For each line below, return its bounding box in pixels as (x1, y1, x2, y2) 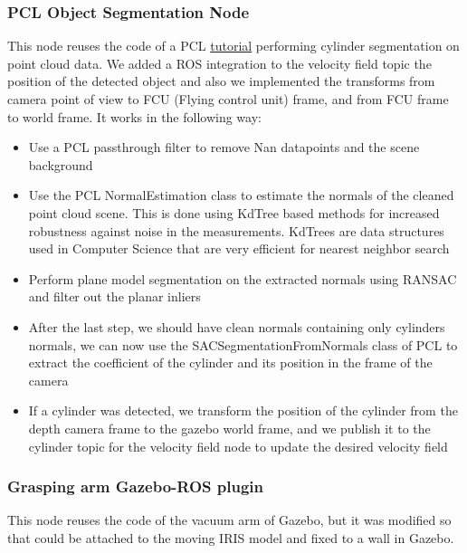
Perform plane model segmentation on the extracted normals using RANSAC (28, 269, 457, 288)
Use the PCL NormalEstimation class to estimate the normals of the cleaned (28, 186, 454, 205)
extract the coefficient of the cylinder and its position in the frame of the (28, 353, 433, 372)
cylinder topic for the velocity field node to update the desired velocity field (28, 436, 448, 455)
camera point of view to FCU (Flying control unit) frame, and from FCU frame (7, 90, 449, 108)
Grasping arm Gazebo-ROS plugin (7, 475, 263, 498)
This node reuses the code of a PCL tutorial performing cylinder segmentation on (7, 36, 460, 55)
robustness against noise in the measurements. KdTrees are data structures (28, 221, 444, 240)
